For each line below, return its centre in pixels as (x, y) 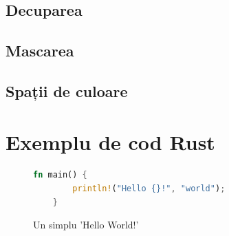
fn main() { (60, 175)
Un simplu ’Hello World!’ (86, 225)
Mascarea (40, 51)
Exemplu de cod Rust (110, 141)
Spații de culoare (67, 90)
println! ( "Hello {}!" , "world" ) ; (149, 189)
